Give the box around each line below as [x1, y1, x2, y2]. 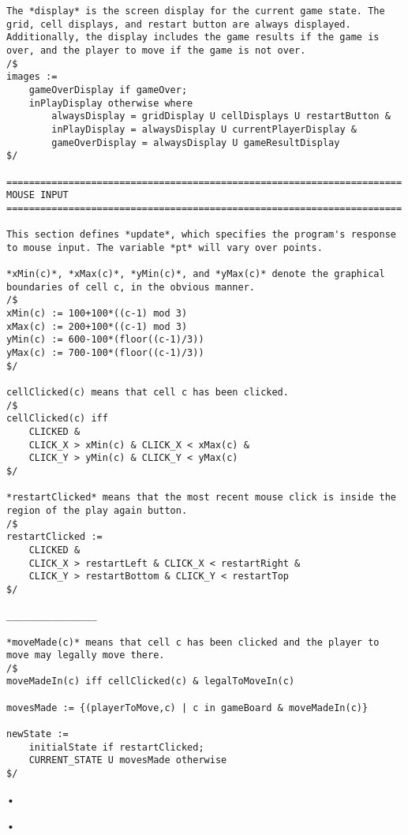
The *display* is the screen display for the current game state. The [6, 6, 385, 17]
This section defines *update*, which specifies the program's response [6, 229, 396, 241]
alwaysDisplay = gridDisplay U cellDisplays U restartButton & [51, 110, 391, 122]
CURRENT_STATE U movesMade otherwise [28, 754, 227, 766]
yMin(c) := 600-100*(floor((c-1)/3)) [6, 334, 204, 346]
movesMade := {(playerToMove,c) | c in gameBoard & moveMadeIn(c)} [6, 702, 369, 713]
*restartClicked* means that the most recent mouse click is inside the [6, 492, 396, 504]
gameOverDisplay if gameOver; [28, 84, 188, 95]
